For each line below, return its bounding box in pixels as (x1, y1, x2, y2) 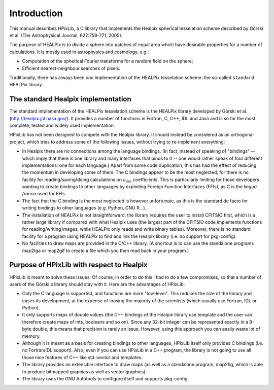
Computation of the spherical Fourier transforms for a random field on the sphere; (22, 58, 193, 64)
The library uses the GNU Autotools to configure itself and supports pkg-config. (22, 375, 189, 381)
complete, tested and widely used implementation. (9, 122, 115, 128)
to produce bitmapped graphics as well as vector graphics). (22, 368, 147, 375)
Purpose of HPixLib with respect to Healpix (9, 261, 148, 269)
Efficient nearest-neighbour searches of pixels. (22, 65, 121, 71)
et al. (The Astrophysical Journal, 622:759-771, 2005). (9, 32, 123, 38)
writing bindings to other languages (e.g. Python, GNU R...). (22, 205, 147, 211)
